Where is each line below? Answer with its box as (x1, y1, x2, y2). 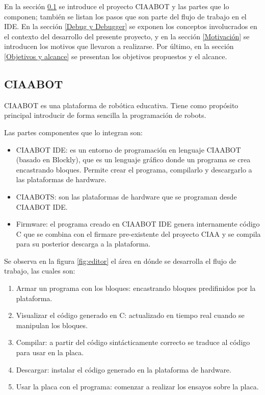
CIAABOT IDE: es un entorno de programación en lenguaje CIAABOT (16, 144, 241, 155)
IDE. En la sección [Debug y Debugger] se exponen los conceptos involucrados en (4, 21, 257, 32)
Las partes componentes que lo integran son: (4, 127, 143, 137)
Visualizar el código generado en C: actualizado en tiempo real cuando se (16, 310, 245, 320)
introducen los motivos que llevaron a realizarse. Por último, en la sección (4, 41, 234, 52)
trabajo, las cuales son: (4, 265, 75, 276)
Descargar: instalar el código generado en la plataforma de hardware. (16, 364, 231, 375)
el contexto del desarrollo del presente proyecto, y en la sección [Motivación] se (4, 31, 250, 41)
